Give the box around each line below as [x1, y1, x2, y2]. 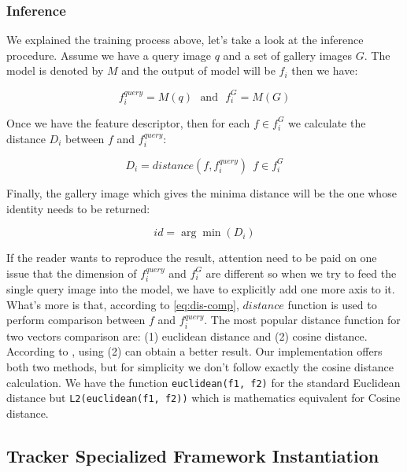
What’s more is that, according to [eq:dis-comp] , [6, 296, 239, 312]
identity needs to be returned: [6, 200, 150, 216]
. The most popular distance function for [204, 312, 401, 328]
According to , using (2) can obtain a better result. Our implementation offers [6, 343, 383, 360]
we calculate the [288, 114, 366, 131]
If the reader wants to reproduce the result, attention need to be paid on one [6, 249, 377, 266]
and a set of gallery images [223, 46, 353, 63]
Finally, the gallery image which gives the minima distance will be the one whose [6, 184, 397, 201]
